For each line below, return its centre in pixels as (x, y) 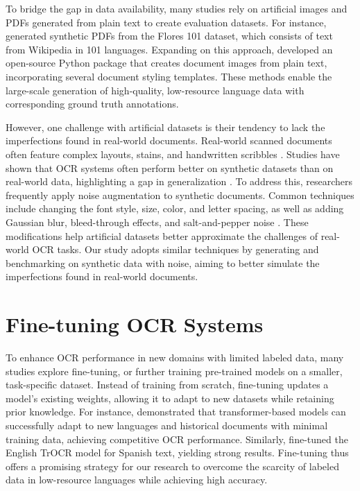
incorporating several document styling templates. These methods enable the (169, 76)
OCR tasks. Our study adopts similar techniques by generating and (175, 249)
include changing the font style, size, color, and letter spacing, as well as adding (175, 208)
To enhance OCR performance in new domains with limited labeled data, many (175, 357)
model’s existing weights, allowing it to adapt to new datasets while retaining (170, 398)
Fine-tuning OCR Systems (135, 324)
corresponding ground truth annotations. (92, 104)
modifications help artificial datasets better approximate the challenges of (162, 235)
